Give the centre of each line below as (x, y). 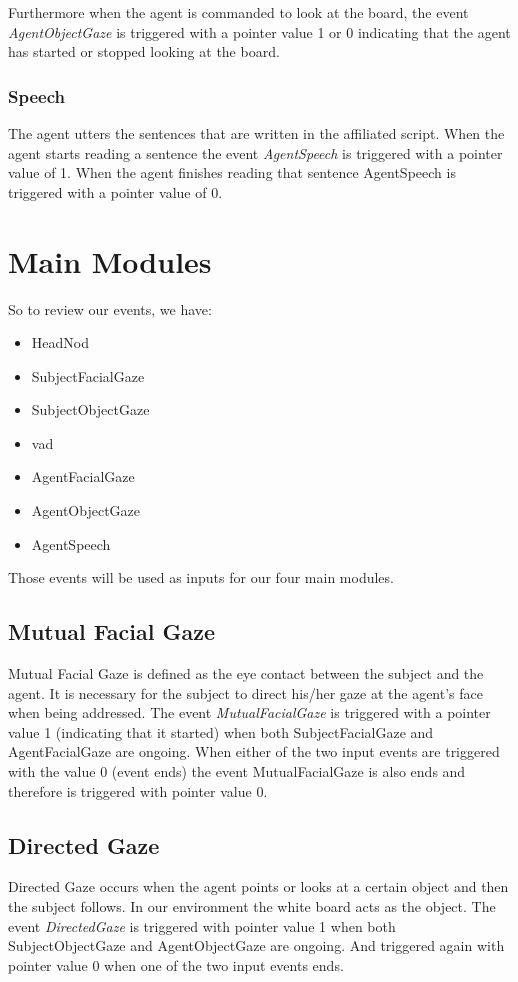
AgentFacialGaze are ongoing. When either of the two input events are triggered (254, 751)
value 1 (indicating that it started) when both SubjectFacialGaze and (221, 731)
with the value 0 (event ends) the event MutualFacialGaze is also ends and (237, 771)
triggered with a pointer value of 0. (115, 191)
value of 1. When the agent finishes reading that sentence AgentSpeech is (232, 172)
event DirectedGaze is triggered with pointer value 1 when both (202, 925)
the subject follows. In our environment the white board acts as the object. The (252, 906)
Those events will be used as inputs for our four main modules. (201, 577)
